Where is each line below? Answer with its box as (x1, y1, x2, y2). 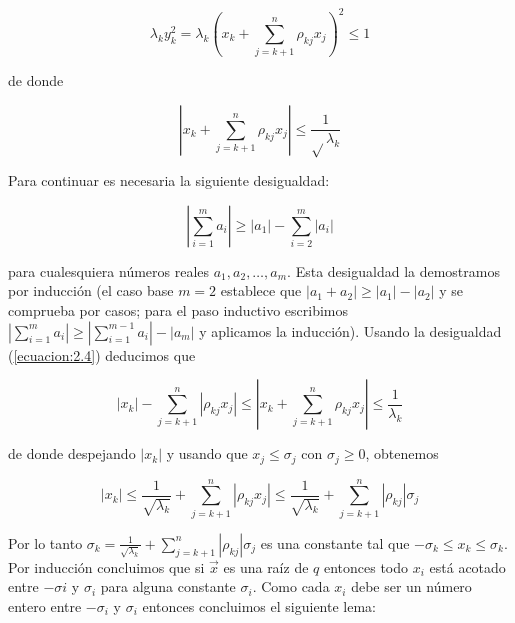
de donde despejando (8, 443, 136, 464)
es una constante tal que (260, 532, 410, 553)
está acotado (429, 556, 506, 577)
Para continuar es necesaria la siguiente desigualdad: (8, 170, 330, 191)
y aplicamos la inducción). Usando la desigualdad (199, 320, 502, 341)
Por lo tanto (8, 532, 83, 553)
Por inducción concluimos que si (8, 556, 205, 577)
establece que (220, 280, 302, 301)
